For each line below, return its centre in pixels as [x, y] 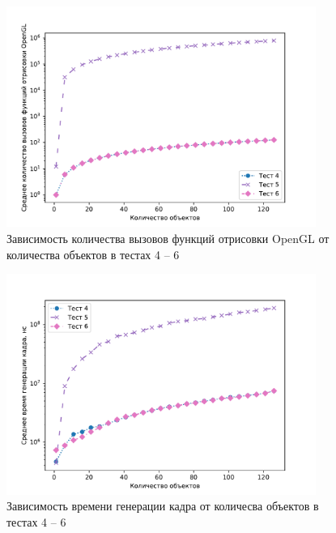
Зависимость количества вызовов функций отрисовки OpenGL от [168, 238]
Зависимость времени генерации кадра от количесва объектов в [163, 506]
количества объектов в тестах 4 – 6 [93, 254]
